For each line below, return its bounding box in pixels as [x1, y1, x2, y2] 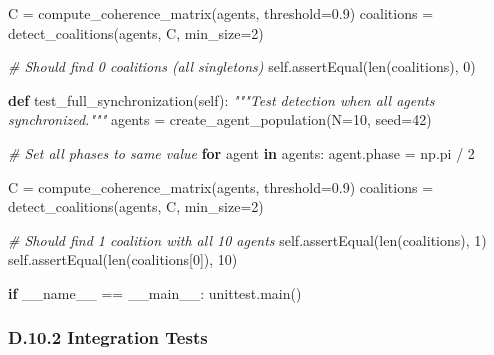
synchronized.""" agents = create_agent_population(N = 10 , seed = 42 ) [8, 109, 432, 130]
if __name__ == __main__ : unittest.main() [8, 282, 302, 303]
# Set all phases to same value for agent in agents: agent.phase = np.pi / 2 [8, 142, 475, 163]
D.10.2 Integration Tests [8, 325, 208, 350]
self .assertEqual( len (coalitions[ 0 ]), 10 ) [8, 249, 238, 270]
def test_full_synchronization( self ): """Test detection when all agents [8, 89, 435, 110]
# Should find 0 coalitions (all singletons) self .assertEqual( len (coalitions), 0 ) [8, 56, 476, 77]
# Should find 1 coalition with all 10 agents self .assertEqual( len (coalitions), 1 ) [8, 229, 487, 250]
